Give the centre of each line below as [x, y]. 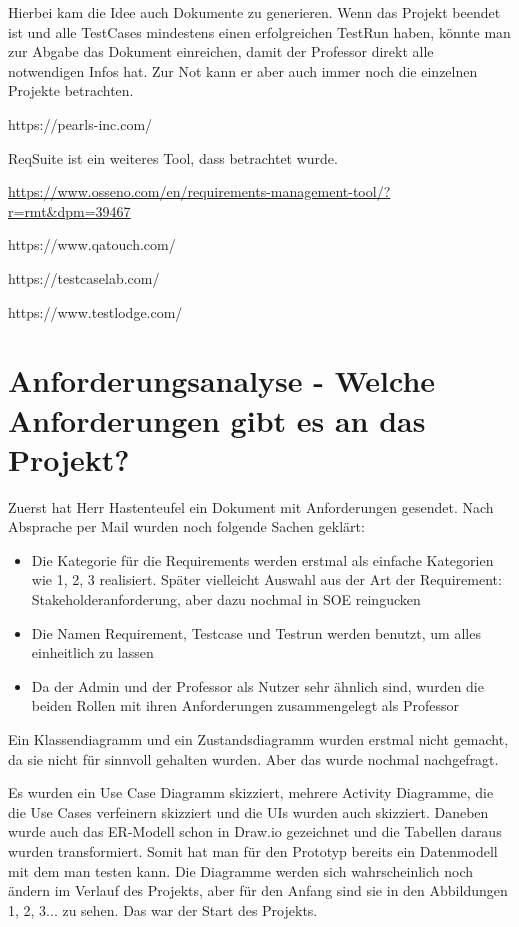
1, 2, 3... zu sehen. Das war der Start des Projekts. [163, 909]
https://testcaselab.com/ [84, 277]
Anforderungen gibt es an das [217, 419]
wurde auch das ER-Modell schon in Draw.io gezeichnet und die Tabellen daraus [255, 831]
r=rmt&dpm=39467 [69, 210]
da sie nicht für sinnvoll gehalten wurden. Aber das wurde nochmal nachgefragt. [253, 758]
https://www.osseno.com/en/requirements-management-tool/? [199, 191]
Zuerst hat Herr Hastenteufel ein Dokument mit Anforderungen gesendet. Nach [251, 506]
